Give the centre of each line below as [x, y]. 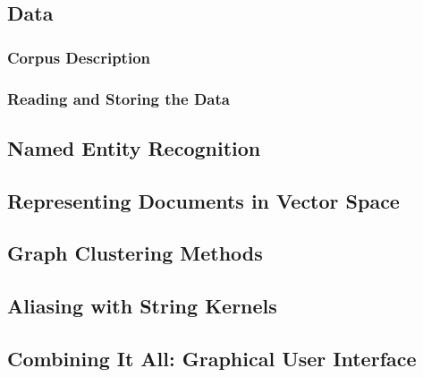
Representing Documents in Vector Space [203, 200]
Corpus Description [79, 57]
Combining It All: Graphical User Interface [212, 358]
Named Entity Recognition [134, 147]
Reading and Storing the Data [118, 98]
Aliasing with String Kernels [142, 306]
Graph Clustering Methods [135, 253]
